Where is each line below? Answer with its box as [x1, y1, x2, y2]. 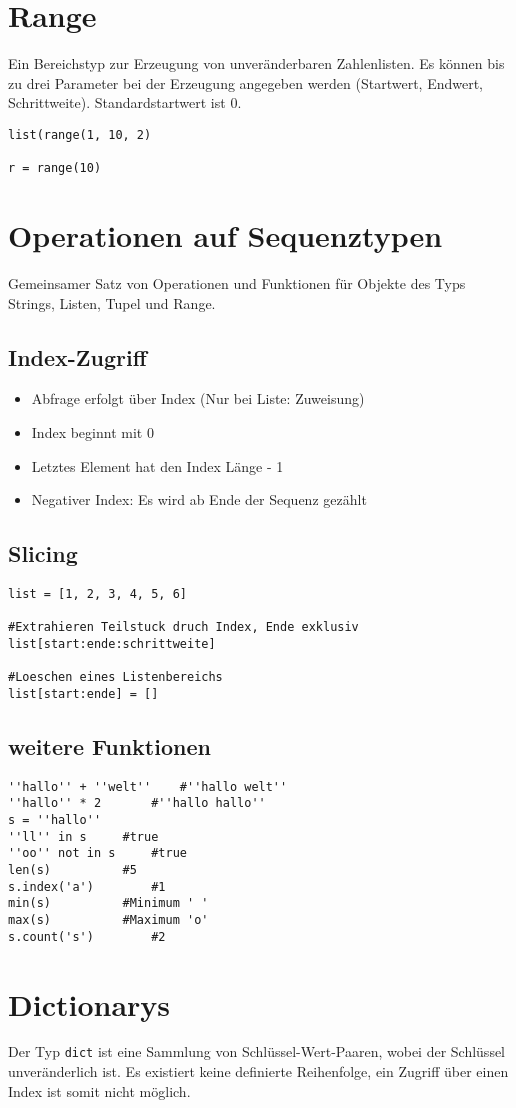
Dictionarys [8, 983, 171, 1024]
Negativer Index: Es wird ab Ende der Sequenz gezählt [31, 489, 367, 510]
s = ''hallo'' [8, 813, 102, 828]
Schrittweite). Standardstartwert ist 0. [8, 92, 242, 113]
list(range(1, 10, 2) [8, 127, 152, 142]
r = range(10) [8, 161, 102, 176]
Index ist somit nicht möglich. [8, 1080, 191, 1101]
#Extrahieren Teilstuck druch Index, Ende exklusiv [8, 620, 359, 635]
